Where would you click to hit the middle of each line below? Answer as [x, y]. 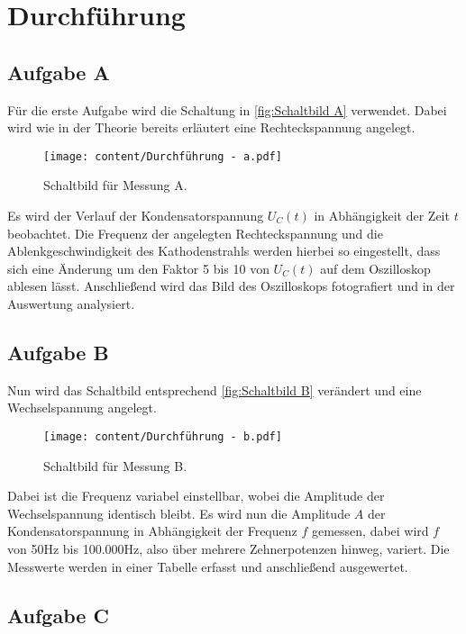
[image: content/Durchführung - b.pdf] [163, 436]
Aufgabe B [58, 352]
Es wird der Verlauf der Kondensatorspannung [136, 216]
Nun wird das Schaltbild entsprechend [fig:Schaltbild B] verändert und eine [215, 389]
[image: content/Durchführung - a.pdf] [163, 156]
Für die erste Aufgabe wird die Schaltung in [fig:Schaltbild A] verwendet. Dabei [227, 109]
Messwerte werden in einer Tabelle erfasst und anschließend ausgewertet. [208, 566]
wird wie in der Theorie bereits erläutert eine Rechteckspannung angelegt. [211, 127]
